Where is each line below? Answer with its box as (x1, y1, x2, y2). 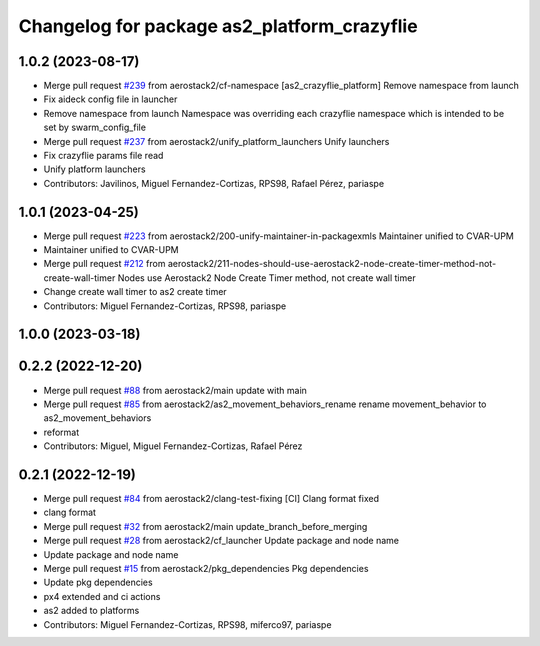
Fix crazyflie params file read (43, 150, 164, 162)
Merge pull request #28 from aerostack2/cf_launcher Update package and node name (43, 535, 400, 547)
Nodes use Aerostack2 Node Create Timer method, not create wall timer (117, 271, 416, 284)
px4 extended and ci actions (43, 590, 161, 602)
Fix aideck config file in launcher (43, 93, 178, 105)
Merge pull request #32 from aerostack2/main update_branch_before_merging (43, 520, 368, 532)
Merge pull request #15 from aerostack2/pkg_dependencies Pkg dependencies (43, 563, 369, 574)
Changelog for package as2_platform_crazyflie (18, 15, 419, 37)
